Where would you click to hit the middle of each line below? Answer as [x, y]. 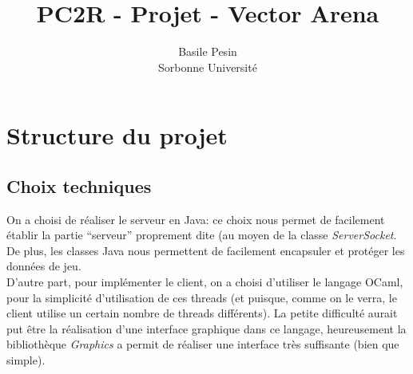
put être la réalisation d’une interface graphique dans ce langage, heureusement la [206, 328]
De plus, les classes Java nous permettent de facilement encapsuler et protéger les [206, 250]
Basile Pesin [208, 51]
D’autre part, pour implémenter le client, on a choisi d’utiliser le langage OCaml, [205, 282]
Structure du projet [117, 135]
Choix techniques [79, 185]
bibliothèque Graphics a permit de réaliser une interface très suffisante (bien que [203, 344]
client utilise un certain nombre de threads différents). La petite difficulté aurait [202, 313]
